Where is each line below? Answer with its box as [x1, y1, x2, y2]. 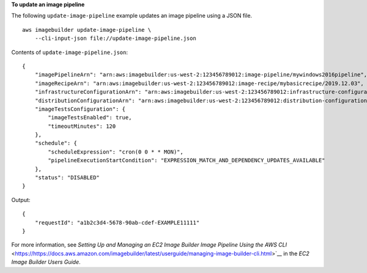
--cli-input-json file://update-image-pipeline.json [34, 35, 197, 42]
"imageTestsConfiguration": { [34, 105, 125, 113]
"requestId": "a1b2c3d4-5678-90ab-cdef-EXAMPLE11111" [34, 219, 200, 226]
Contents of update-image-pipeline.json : [11, 48, 128, 56]
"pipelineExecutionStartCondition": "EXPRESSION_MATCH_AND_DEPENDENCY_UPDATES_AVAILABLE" [48, 157, 325, 164]
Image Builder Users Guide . [11, 258, 81, 266]
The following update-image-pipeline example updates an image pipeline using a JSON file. [11, 12, 253, 20]
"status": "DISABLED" [34, 174, 100, 181]
